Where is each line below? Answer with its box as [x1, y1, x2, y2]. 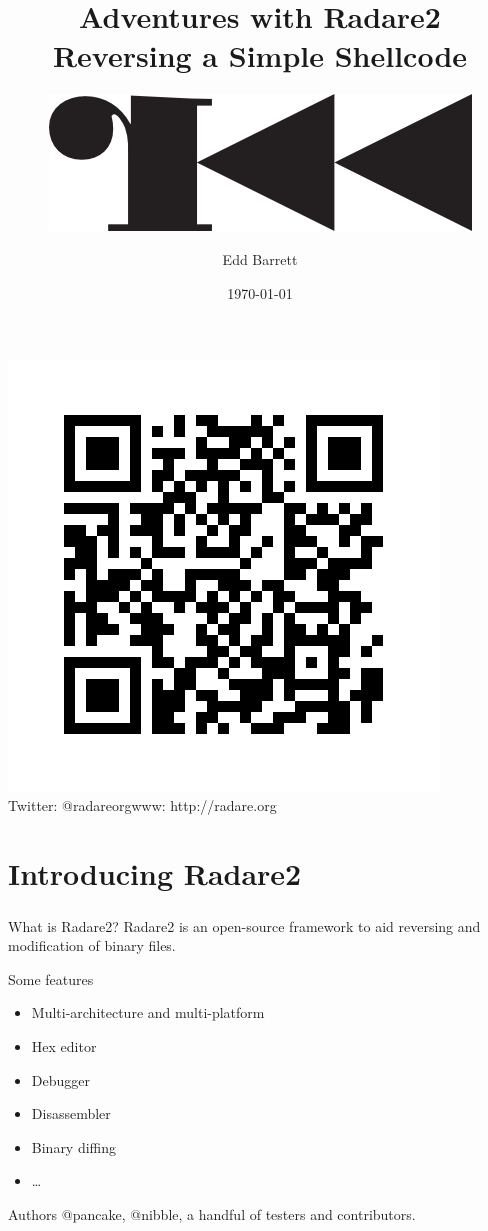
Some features [8, 968, 94, 989]
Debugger [31, 1069, 90, 1090]
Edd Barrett [222, 248, 298, 269]
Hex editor [31, 1035, 97, 1056]
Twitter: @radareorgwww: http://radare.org [8, 794, 277, 815]
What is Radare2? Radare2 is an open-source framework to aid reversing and [8, 915, 481, 936]
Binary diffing [31, 1136, 117, 1157]
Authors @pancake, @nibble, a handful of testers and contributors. [8, 1203, 416, 1224]
